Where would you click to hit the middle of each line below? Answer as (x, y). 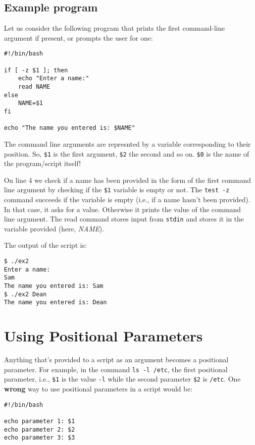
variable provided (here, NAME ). (54, 228)
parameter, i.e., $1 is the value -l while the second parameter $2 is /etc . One (122, 379)
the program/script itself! (43, 163)
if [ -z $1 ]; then (36, 70)
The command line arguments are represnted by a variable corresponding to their (127, 143)
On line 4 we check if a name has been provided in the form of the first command (127, 180)
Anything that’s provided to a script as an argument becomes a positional (116, 360)
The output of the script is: (46, 245)
